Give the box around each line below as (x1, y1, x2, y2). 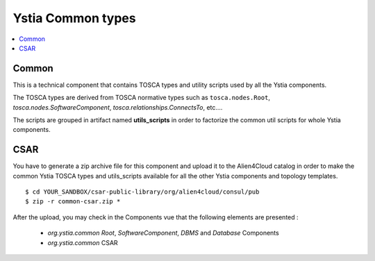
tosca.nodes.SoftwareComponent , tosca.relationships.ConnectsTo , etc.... (12, 103, 223, 111)
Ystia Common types (12, 10, 136, 26)
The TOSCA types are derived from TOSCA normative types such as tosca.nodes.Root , (12, 94, 271, 102)
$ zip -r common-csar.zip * (25, 198, 121, 205)
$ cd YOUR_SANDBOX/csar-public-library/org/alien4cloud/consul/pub (25, 188, 260, 196)
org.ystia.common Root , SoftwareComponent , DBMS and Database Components (47, 229, 279, 237)
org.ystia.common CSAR (47, 238, 118, 246)
